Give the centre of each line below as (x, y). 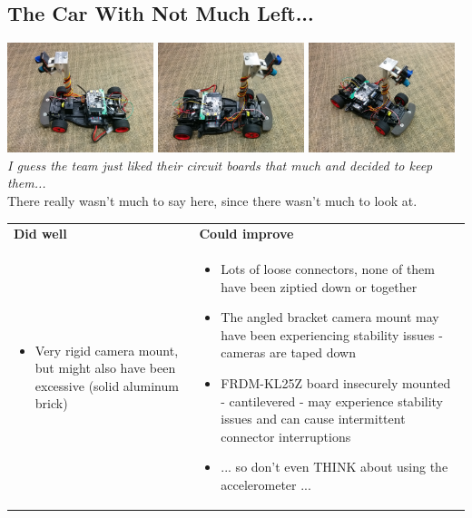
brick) (51, 403)
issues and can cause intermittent (313, 419)
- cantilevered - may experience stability (332, 401)
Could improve (246, 234)
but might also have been (105, 368)
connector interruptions (286, 436)
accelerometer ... (266, 485)
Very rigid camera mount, (107, 350)
